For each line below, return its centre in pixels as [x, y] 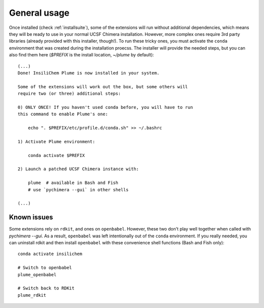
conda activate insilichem [50, 254]
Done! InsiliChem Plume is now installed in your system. [89, 73]
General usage [39, 13]
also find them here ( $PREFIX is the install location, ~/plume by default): [81, 55]
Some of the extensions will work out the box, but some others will [103, 87]
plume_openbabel [37, 274]
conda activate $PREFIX [56, 155]
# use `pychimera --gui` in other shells [78, 190]
